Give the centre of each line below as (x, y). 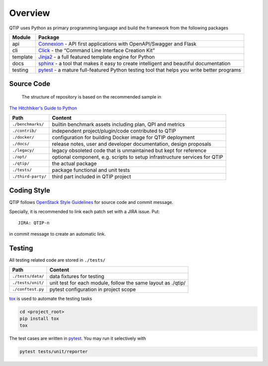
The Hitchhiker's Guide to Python (43, 108)
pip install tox (39, 319)
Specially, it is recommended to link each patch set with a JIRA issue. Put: (84, 211)
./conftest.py (28, 289)
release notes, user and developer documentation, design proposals (132, 144)
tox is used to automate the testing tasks (51, 298)
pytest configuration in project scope (93, 289)
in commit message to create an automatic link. (58, 234)
